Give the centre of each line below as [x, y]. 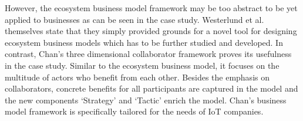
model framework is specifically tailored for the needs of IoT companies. [134, 111]
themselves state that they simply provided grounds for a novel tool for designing [151, 31]
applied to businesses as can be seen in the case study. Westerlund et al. [134, 19]
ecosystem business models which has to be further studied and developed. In [144, 42]
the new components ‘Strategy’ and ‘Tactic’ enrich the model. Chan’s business [146, 100]
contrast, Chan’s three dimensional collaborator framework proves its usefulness [148, 54]
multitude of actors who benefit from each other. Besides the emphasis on [137, 77]
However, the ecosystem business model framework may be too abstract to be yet [151, 8]
